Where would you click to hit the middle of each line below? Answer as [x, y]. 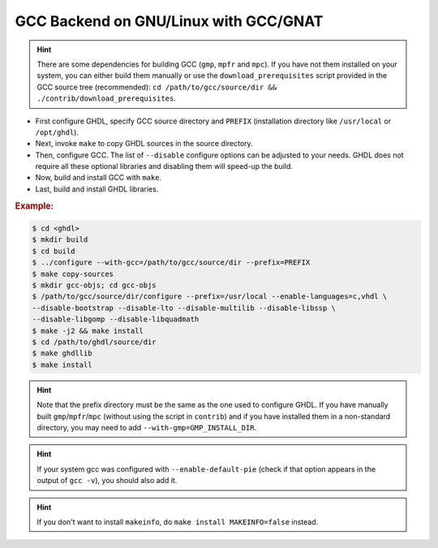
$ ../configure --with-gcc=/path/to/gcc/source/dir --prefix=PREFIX [171, 263]
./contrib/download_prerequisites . [106, 98]
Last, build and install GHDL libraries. [97, 189]
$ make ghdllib [62, 354]
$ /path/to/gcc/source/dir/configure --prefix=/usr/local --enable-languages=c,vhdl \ [210, 297]
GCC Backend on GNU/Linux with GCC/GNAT [169, 21]
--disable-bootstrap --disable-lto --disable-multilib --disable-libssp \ [184, 308]
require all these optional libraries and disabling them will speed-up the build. [164, 166]
